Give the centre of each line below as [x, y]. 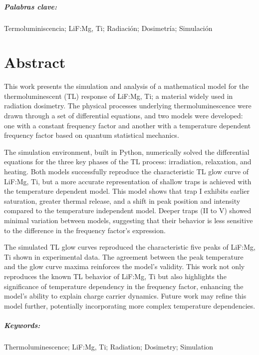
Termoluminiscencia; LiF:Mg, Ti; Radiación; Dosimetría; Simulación [108, 28]
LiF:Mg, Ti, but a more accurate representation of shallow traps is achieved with [128, 181]
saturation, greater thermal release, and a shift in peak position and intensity [122, 200]
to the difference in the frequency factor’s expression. [85, 230]
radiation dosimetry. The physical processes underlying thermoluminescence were [128, 106]
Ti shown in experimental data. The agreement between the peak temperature [124, 256]
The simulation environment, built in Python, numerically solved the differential [127, 152]
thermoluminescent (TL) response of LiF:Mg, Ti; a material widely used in [119, 96]
